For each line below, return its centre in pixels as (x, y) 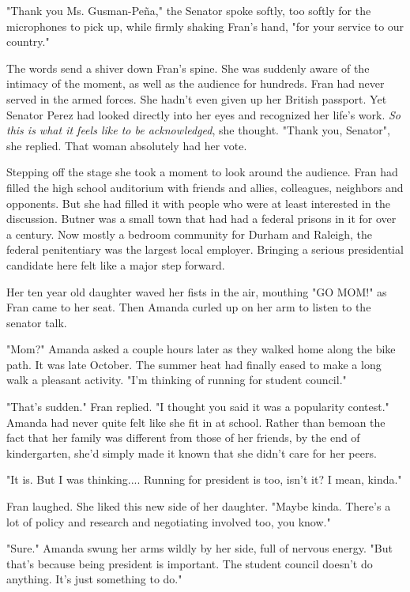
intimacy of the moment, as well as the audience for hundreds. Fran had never (196, 83)
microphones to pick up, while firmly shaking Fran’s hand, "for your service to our (205, 26)
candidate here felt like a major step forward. (116, 264)
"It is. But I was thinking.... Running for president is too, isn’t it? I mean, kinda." (204, 479)
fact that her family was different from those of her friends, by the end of (183, 437)
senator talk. (37, 322)
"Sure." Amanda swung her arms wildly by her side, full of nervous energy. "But (199, 548)
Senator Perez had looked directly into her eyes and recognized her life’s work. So (204, 114)
